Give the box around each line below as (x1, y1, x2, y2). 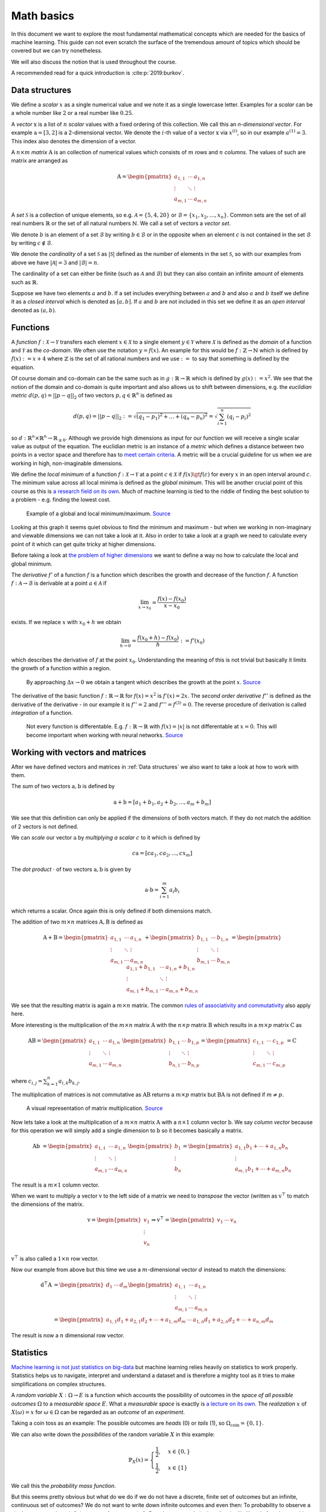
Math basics (11, 9, 75, 22)
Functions (11, 322, 50, 333)
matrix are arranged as (11, 157, 68, 165)
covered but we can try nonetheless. (11, 47, 103, 54)
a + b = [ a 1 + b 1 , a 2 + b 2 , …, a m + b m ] (113, 798, 211, 807)
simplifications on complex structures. (11, 1380, 106, 1387)
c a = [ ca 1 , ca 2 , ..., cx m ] (132, 850, 193, 858)
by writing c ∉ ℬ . (11, 240, 53, 247)
